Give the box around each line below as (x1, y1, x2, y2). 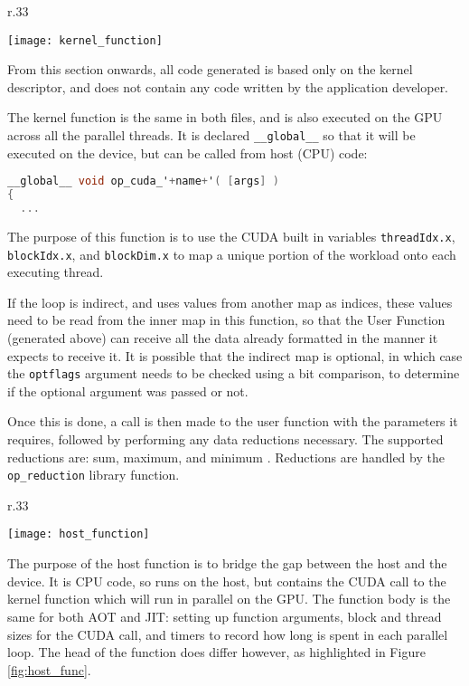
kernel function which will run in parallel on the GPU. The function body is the (7, 589, 451, 608)
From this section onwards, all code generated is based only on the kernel (7, 60, 413, 79)
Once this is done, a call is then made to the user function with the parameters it (7, 412, 458, 431)
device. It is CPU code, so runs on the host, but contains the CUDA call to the (7, 571, 446, 590)
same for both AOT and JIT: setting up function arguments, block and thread (7, 606, 442, 625)
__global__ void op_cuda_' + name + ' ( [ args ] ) (7, 175, 279, 188)
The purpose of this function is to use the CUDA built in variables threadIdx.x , (7, 226, 455, 245)
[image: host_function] (7, 528, 150, 541)
